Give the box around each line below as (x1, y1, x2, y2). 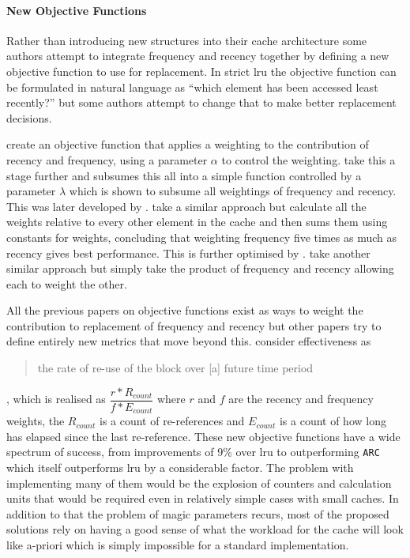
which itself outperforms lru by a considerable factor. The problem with (6, 459, 354, 476)
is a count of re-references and (99, 413, 245, 429)
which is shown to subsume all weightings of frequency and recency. (69, 183, 397, 199)
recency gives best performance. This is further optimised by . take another (6, 244, 371, 261)
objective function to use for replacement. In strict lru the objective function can (6, 62, 397, 79)
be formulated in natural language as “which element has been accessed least (6, 78, 378, 95)
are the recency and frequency (228, 390, 374, 407)
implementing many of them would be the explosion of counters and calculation (6, 474, 392, 491)
